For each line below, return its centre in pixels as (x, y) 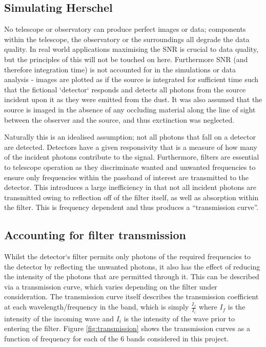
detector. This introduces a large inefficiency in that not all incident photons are (130, 187)
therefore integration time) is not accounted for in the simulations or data (120, 69)
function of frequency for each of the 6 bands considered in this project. (117, 338)
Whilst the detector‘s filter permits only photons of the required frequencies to (127, 256)
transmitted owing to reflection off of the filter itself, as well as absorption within (131, 197)
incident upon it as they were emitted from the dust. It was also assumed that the (133, 99)
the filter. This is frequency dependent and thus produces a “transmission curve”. (131, 207)
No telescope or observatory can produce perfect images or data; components (125, 29)
